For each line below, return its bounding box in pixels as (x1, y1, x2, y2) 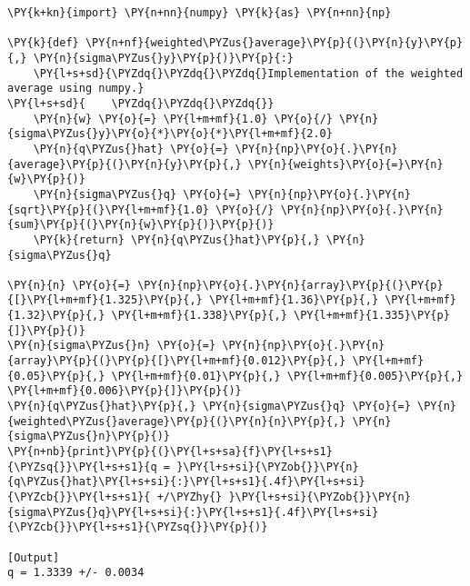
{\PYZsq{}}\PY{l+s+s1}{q (7, 460, 157, 473)
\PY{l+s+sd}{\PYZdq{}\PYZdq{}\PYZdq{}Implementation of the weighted (33, 66, 464, 80)
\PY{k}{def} (7, 36, 79, 50)
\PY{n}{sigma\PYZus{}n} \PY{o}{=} (7, 339, 216, 353)
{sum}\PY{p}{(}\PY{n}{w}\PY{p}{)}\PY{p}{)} (7, 218, 275, 232)
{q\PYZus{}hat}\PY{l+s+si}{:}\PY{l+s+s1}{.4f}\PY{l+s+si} (7, 475, 365, 489)
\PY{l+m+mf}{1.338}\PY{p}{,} (111, 309, 287, 323)
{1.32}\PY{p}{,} (7, 309, 105, 323)
